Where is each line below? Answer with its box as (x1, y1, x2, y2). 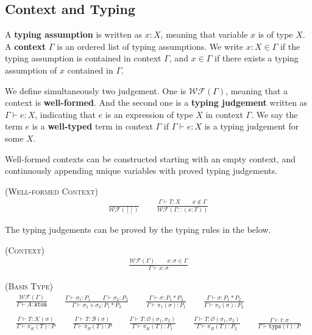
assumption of (5, 63, 57, 76)
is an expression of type (105, 108, 193, 120)
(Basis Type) (5, 280, 53, 292)
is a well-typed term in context (32, 120, 153, 133)
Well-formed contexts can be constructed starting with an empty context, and (5, 152, 296, 165)
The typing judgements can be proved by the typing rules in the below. (5, 223, 271, 235)
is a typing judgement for (204, 120, 299, 133)
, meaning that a (225, 84, 288, 97)
